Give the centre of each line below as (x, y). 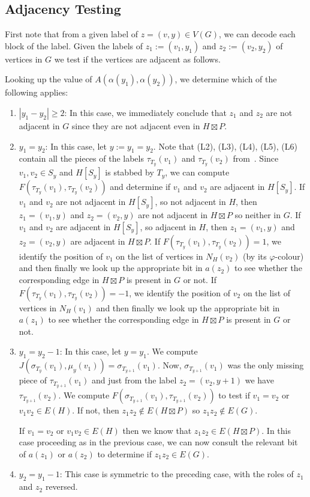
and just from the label (134, 380)
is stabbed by (130, 172)
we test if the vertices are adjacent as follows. (137, 59)
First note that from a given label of (72, 34)
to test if (234, 395)
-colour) (289, 256)
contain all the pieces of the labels (81, 158)
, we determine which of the (226, 79)
